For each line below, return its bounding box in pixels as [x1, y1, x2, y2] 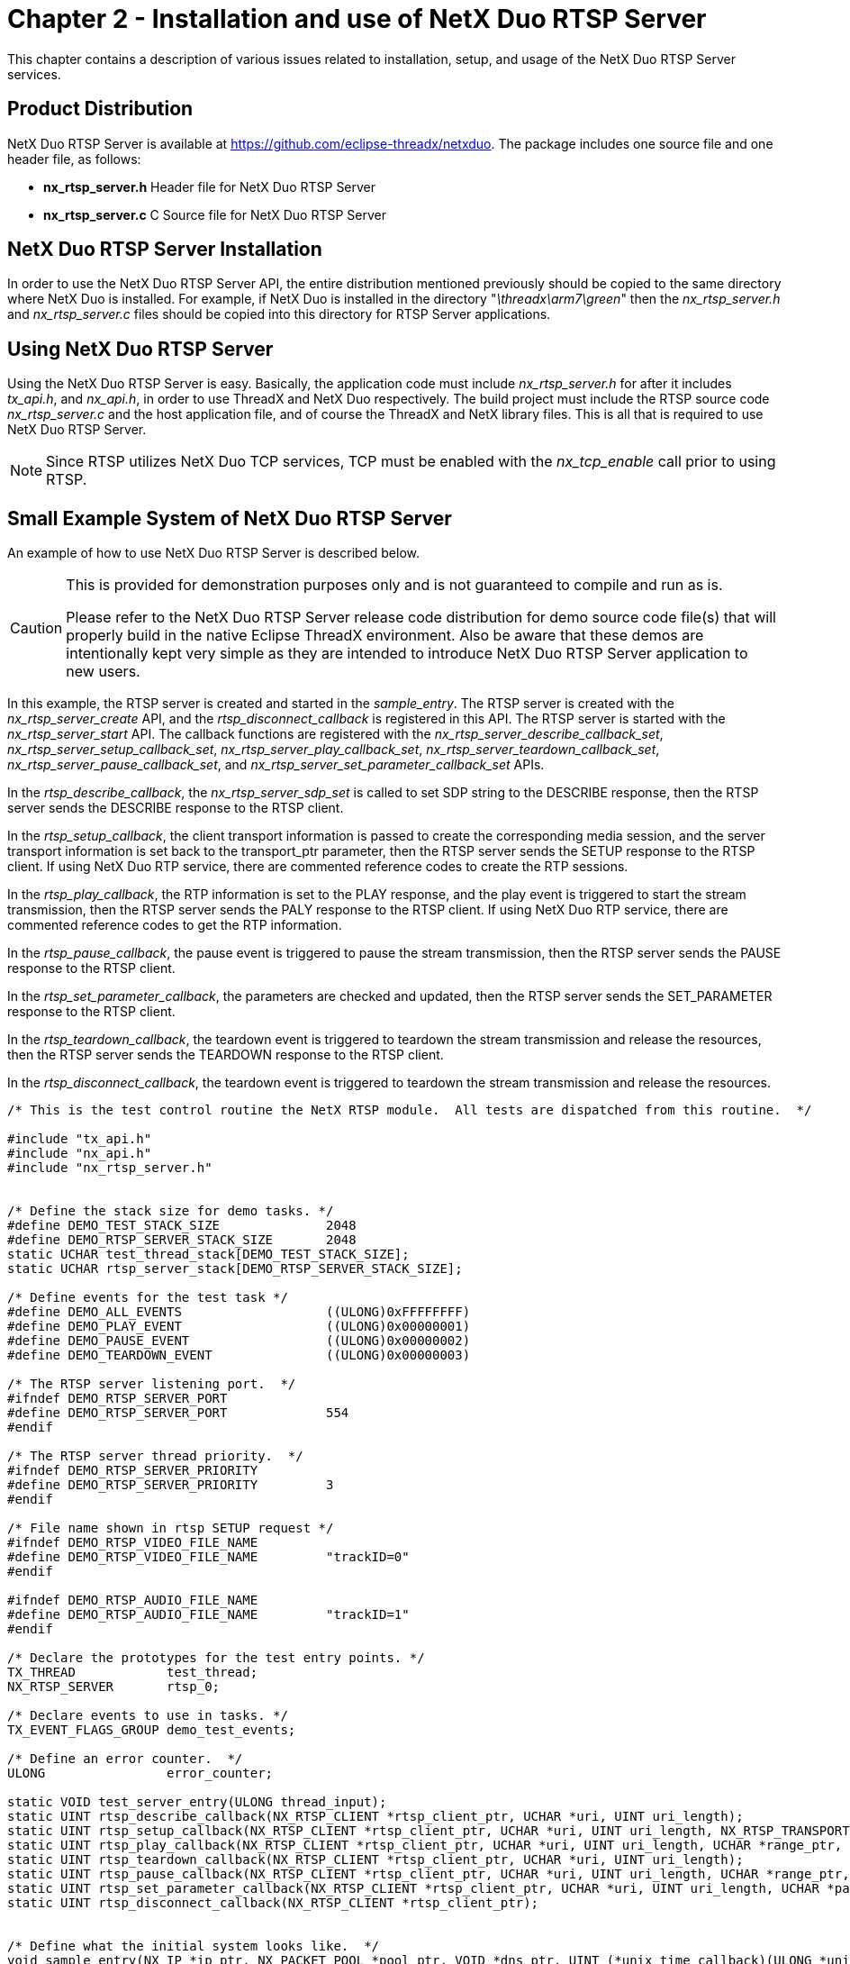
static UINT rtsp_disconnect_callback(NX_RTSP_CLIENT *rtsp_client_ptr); [7, 1896, 539, 1911]
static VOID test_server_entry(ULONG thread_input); [7, 1795, 387, 1810]
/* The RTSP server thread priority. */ [7, 1449, 303, 1464]
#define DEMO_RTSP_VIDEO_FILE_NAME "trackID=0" [7, 1550, 410, 1565]
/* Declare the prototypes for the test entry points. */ [7, 1650, 425, 1666]
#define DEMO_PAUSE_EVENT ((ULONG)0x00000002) [7, 1333, 471, 1349]
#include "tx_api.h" [7, 1132, 152, 1147]
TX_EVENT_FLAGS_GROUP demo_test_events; [7, 1723, 296, 1738]
